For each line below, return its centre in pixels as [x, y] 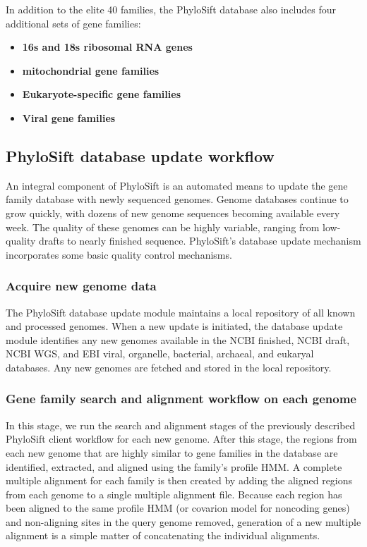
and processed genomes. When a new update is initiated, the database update [174, 326]
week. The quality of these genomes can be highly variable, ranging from [163, 227]
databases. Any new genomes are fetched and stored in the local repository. [169, 367]
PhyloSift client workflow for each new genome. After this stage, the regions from [181, 439]
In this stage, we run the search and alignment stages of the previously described [181, 425]
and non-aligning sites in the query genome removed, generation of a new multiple [183, 521]
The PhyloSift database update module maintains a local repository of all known [181, 312]
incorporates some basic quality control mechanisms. [119, 254]
